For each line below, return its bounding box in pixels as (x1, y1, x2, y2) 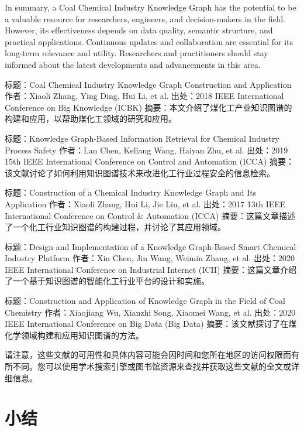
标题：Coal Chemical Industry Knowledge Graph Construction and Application (5, 78, 292, 90)
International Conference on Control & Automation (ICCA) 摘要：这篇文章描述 (5, 209, 296, 221)
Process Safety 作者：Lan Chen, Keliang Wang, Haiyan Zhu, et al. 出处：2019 (5, 143, 288, 156)
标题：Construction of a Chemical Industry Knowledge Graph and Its (5, 186, 257, 199)
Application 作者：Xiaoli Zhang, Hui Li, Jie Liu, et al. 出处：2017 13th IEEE (5, 197, 286, 210)
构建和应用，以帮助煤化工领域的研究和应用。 (5, 112, 177, 125)
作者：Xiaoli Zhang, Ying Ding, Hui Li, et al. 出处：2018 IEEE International (5, 90, 284, 102)
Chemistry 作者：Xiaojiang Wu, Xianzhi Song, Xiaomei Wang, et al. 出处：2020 (5, 306, 296, 318)
